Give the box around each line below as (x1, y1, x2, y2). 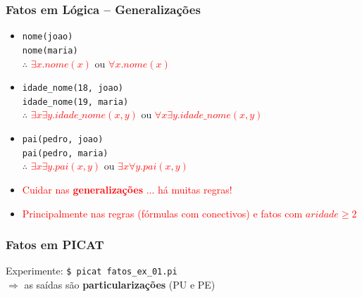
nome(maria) (22, 45, 78, 56)
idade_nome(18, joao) (22, 83, 123, 94)
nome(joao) (22, 32, 73, 42)
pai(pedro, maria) (22, 148, 108, 158)
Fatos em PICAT (6, 236, 104, 253)
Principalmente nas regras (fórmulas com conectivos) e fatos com (22, 206, 303, 220)
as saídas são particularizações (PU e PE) (24, 277, 216, 291)
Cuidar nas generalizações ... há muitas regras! (22, 182, 232, 196)
